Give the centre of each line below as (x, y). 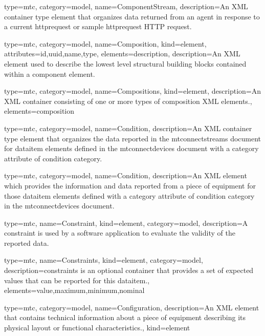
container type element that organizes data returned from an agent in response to (132, 16)
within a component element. (50, 73)
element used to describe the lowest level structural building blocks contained (125, 63)
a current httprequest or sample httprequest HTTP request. (98, 26)
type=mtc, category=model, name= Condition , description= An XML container (128, 128)
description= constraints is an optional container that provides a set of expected (129, 270)
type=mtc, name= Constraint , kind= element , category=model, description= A (126, 223)
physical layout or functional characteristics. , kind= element (97, 328)
